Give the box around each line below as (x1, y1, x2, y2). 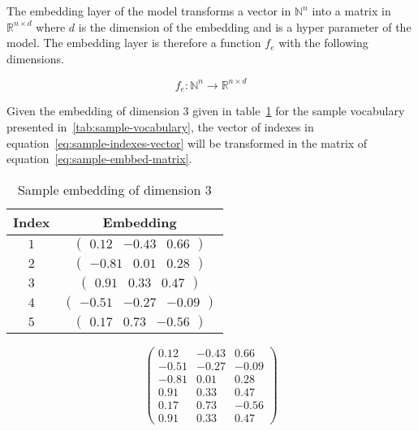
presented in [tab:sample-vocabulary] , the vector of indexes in (6, 118, 314, 135)
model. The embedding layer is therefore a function (6, 34, 261, 51)
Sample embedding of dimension (17, 179, 201, 199)
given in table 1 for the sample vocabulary (192, 102, 405, 119)
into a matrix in (312, 2, 391, 19)
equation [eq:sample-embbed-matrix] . (6, 150, 192, 167)
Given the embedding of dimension (6, 102, 179, 119)
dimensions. (6, 50, 64, 67)
